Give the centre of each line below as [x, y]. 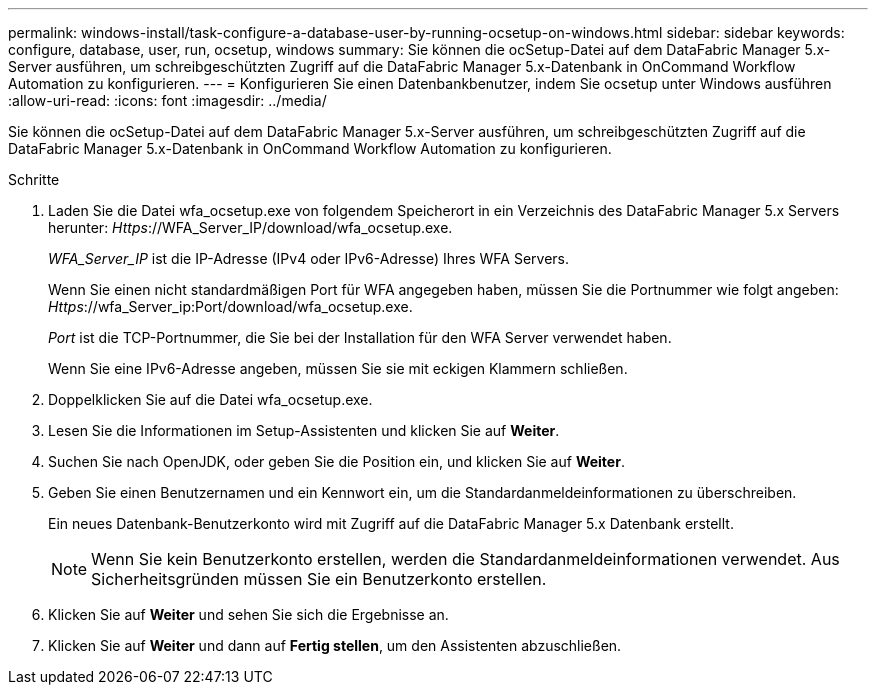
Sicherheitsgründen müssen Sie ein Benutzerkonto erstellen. [319, 579]
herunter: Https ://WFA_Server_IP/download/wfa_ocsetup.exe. [250, 227]
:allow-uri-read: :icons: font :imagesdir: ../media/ [167, 100]
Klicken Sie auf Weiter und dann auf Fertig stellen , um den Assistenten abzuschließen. [335, 645]
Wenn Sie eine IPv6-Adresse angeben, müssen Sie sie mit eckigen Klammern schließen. [338, 368]
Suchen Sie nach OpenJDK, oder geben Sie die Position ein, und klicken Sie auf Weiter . [336, 461]
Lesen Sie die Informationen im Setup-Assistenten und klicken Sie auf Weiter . [304, 430]
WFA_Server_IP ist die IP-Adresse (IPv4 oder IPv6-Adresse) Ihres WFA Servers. [309, 258]
